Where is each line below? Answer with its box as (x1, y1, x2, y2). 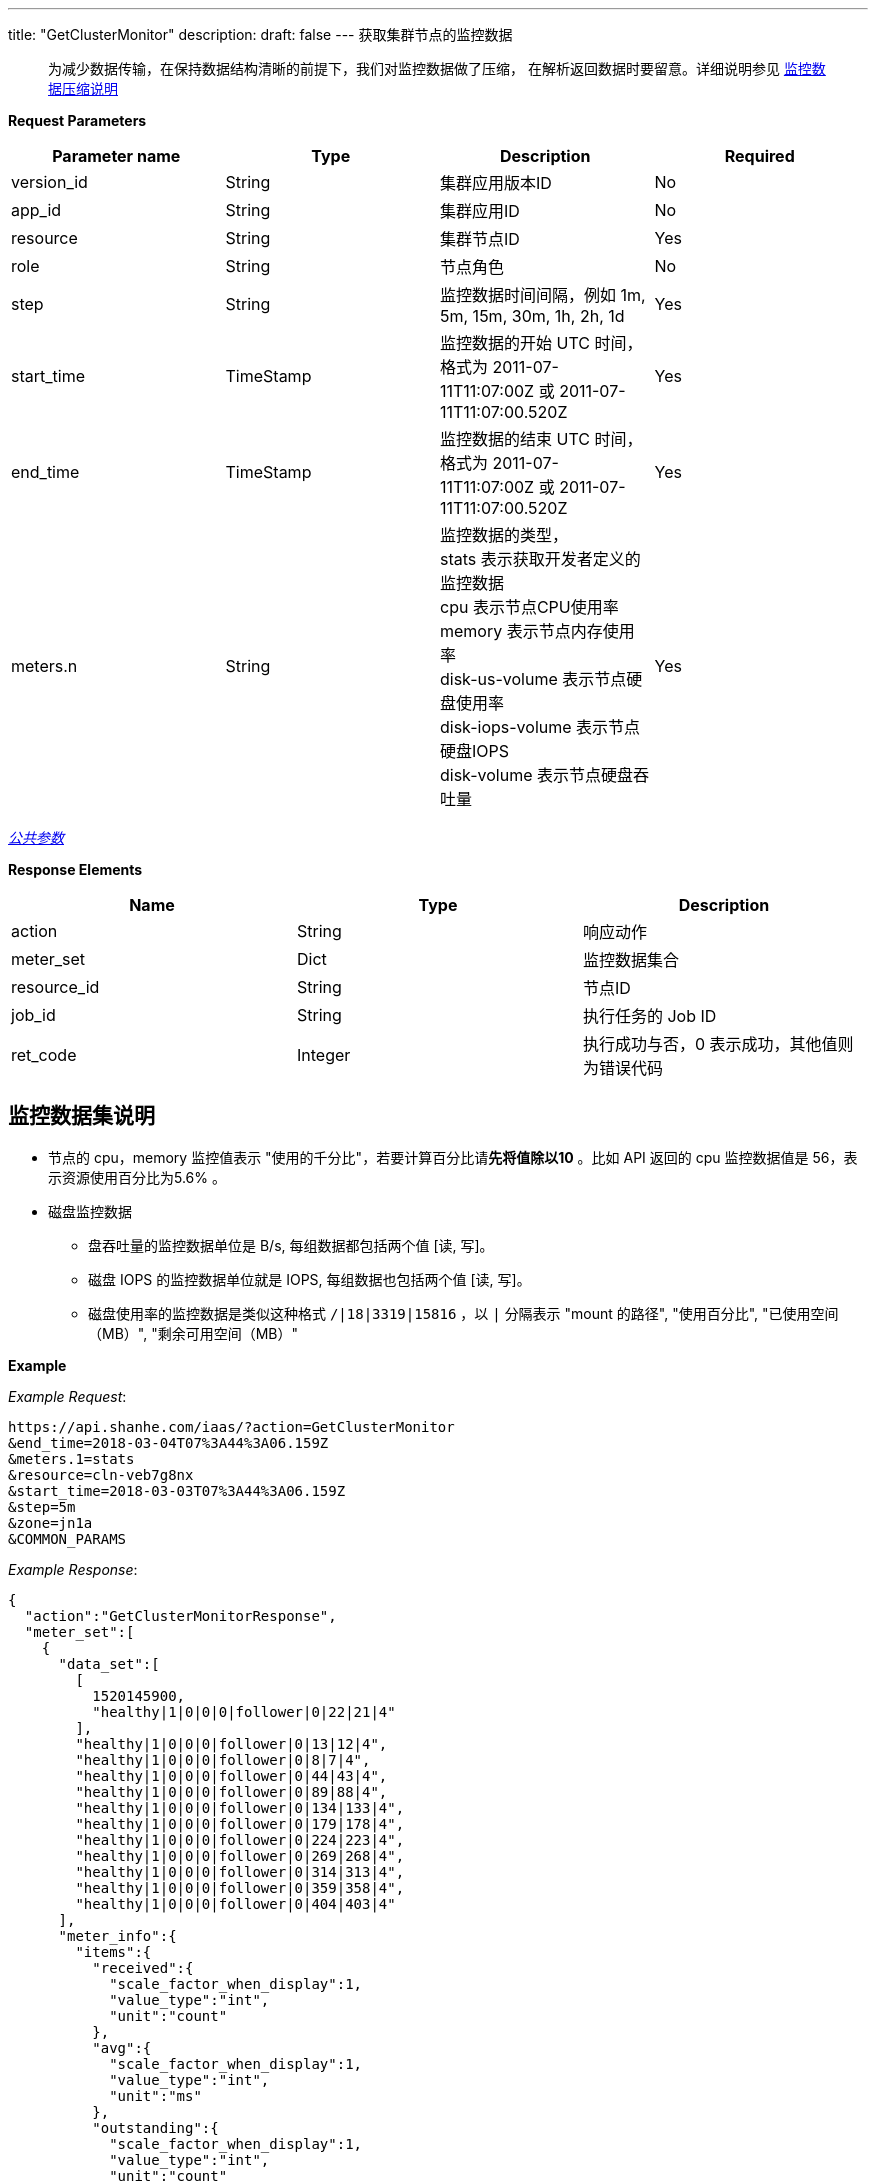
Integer (296, 1045, 351, 1065)
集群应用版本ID (440, 173, 552, 193)
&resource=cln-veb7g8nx (8, 1466, 194, 1483)
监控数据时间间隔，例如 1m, (440, 285, 646, 305)
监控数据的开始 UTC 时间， (440, 333, 643, 353)
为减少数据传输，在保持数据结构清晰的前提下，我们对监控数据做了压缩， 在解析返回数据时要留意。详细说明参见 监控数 (48, 60, 826, 77)
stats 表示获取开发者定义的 (440, 549, 641, 569)
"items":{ (75, 1943, 152, 1960)
